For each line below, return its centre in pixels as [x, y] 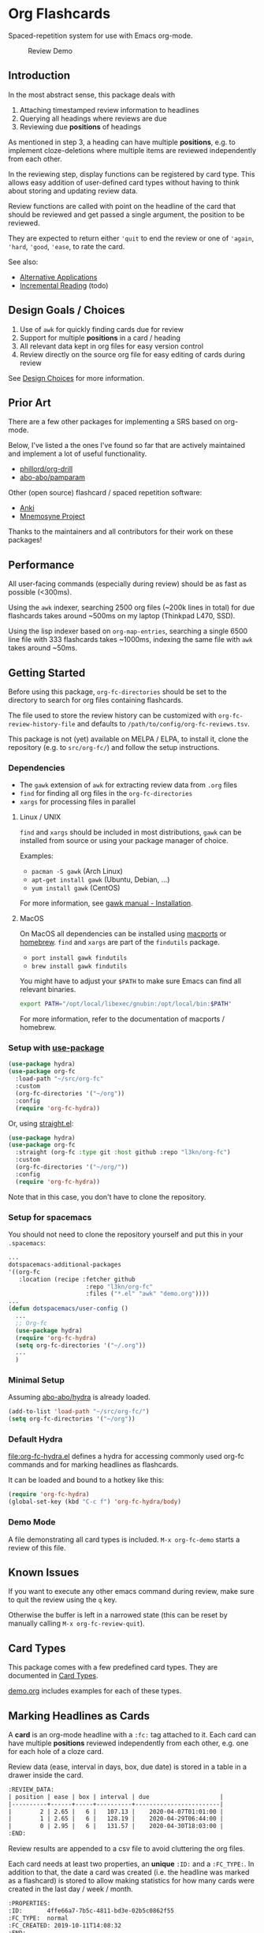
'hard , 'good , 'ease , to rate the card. [67, 246]
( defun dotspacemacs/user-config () [68, 1309]
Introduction [39, 76]
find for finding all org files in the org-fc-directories [106, 793]
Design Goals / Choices [67, 310]
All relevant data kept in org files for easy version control [111, 346]
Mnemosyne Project [52, 517]
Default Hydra [35, 1439]
